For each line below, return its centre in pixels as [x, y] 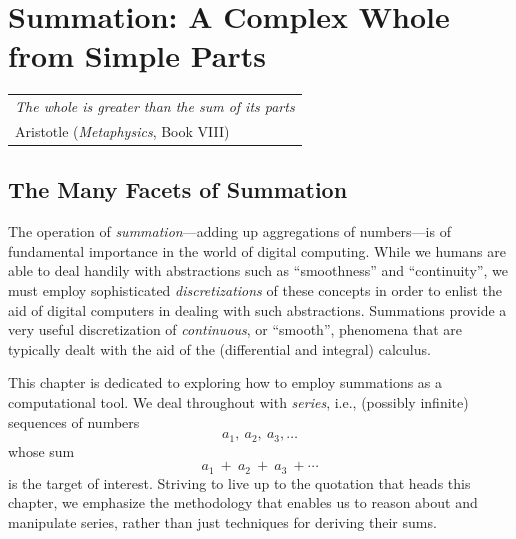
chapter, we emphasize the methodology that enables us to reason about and [243, 502]
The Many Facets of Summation [178, 189]
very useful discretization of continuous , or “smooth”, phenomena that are [235, 329]
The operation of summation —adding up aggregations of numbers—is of [229, 231]
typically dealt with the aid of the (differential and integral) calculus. [219, 348]
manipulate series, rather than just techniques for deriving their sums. [222, 521]
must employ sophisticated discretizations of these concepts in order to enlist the [255, 289]
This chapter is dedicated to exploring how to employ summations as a [225, 382]
